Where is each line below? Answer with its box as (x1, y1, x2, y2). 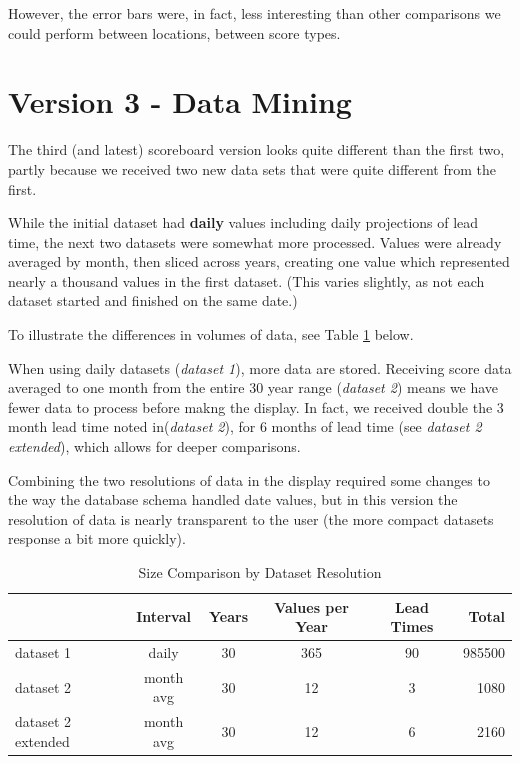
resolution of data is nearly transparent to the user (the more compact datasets (8, 508, 494, 529)
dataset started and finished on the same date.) (8, 290, 298, 311)
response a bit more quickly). (8, 528, 186, 549)
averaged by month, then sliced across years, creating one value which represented (8, 251, 510, 272)
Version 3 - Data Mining (8, 81, 352, 122)
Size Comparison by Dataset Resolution (138, 562, 382, 582)
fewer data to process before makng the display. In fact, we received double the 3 (8, 396, 504, 417)
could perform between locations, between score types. (8, 22, 341, 43)
